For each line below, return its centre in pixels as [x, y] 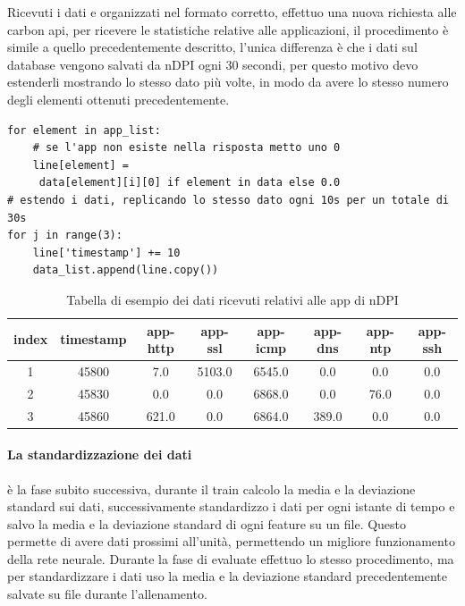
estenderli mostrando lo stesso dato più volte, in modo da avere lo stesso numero [228, 82]
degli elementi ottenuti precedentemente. [118, 99]
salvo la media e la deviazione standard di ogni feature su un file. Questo [207, 523]
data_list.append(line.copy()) [126, 270]
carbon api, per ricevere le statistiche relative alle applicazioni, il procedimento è [228, 29]
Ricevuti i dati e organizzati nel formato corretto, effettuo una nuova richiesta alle [232, 12]
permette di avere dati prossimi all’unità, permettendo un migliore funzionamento [231, 541]
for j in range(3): [65, 236]
